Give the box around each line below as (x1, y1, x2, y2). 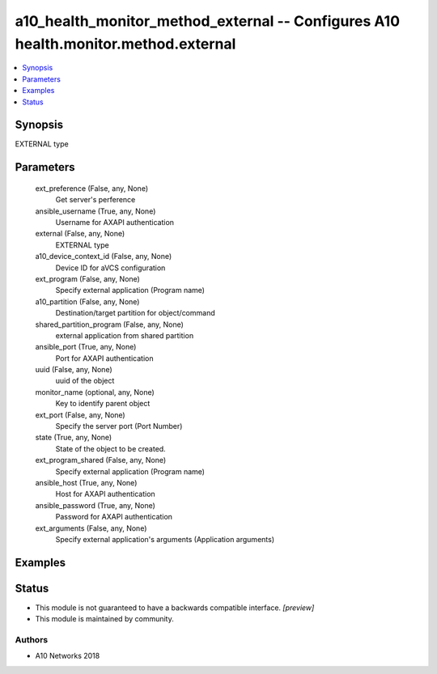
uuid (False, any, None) (35, 365, 112, 375)
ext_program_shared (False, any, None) (35, 456, 167, 465)
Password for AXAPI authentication (55, 512, 173, 522)
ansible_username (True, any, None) (35, 206, 156, 216)
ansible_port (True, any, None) (35, 342, 137, 352)
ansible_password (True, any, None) (35, 500, 155, 510)
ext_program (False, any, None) (35, 273, 141, 283)
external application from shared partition (55, 330, 194, 340)
